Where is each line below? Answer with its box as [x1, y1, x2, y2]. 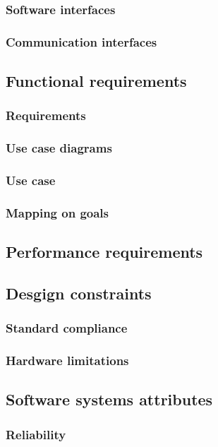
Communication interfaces [6, 32, 157, 50]
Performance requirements [6, 241, 203, 263]
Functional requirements [6, 70, 187, 92]
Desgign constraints [6, 282, 152, 304]
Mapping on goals [6, 203, 109, 221]
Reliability [6, 425, 66, 443]
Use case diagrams [6, 139, 112, 157]
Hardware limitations [6, 352, 129, 369]
